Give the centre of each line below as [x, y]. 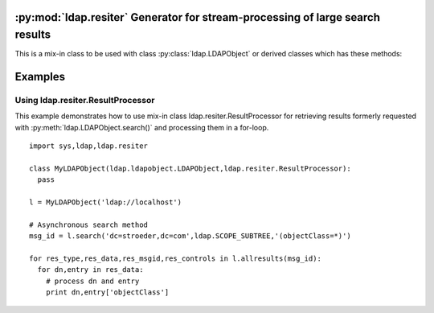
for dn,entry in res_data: [90, 270]
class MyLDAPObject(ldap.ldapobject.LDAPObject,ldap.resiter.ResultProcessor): [190, 168]
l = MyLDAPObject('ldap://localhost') [106, 202]
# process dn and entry [92, 281]
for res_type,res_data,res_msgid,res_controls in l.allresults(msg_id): [175, 258]
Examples [40, 76]
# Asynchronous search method [89, 224]
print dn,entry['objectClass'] [107, 292]
